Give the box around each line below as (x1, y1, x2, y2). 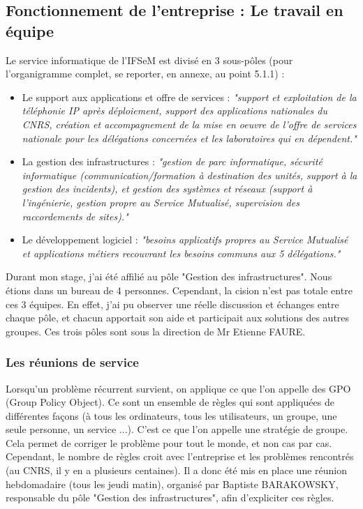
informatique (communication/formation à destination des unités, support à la (22, 167, 357, 182)
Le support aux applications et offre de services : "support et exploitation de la (22, 89, 357, 104)
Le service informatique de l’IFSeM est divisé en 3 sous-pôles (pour (6, 52, 293, 67)
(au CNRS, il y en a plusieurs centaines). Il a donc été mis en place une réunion (6, 463, 347, 478)
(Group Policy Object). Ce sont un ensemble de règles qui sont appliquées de (6, 395, 334, 409)
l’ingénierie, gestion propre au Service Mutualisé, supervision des (22, 195, 299, 209)
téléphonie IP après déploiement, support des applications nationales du (22, 103, 327, 118)
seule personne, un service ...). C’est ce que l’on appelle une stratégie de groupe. (6, 422, 348, 436)
